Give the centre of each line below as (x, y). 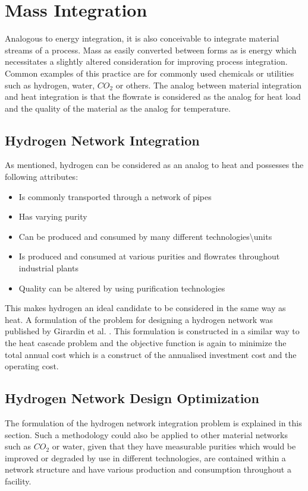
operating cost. (32, 366)
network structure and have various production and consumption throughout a (148, 469)
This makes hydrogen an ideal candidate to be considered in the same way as (145, 308)
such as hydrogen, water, (50, 85)
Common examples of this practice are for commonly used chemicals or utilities (150, 73)
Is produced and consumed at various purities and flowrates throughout (149, 256)
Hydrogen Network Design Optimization (132, 398)
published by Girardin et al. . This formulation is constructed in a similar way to (152, 331)
